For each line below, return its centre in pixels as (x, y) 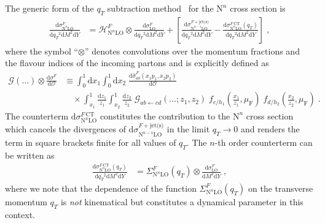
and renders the (270, 129)
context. (20, 214)
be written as (30, 155)
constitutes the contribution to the (165, 115)
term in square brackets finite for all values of (91, 142)
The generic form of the (49, 8)
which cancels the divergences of (65, 129)
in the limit (188, 129)
